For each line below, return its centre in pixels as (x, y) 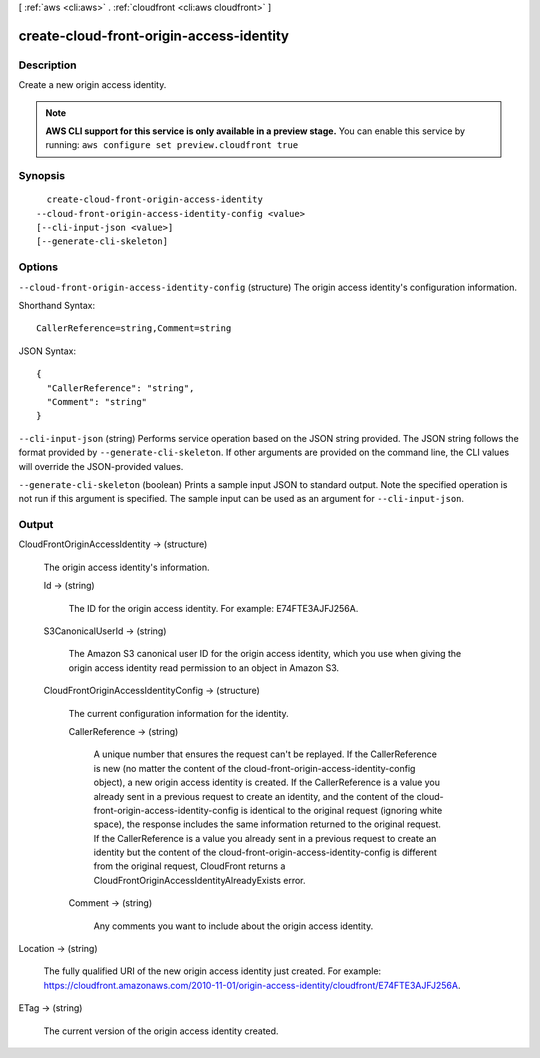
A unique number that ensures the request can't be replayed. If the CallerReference (265, 754)
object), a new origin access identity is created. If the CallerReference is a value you (266, 782)
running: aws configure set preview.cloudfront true (172, 145)
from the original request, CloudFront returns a (189, 866)
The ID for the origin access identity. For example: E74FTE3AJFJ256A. (213, 608)
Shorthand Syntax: (56, 305)
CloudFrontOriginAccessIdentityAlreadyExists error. (199, 880)
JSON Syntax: (47, 351)
